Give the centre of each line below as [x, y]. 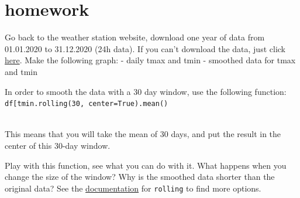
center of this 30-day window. [58, 145]
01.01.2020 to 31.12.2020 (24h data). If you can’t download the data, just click [145, 48]
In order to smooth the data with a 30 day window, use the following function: [146, 91]
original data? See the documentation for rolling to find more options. [133, 188]
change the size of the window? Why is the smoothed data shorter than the [140, 177]
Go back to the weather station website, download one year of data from [135, 37]
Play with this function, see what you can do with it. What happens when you [146, 165]
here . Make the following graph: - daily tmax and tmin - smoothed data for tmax [150, 60]
